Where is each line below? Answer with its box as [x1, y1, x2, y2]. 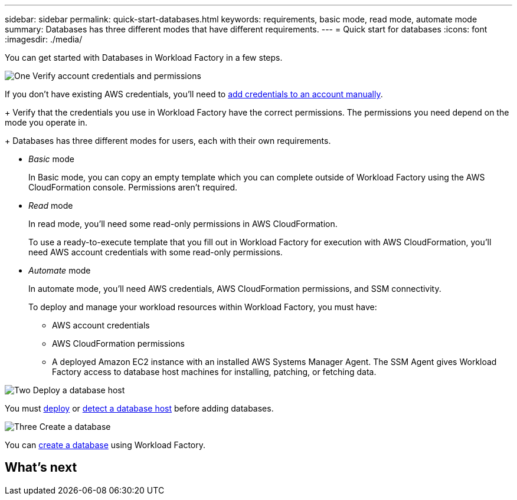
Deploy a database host [32, 385, 125, 395]
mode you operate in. [5, 117, 88, 127]
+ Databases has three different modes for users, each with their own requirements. [5, 136, 331, 146]
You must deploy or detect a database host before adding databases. [5, 403, 274, 413]
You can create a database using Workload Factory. [5, 440, 205, 450]
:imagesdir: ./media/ [5, 34, 83, 44]
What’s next [5, 460, 77, 475]
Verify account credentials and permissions [32, 71, 201, 81]
